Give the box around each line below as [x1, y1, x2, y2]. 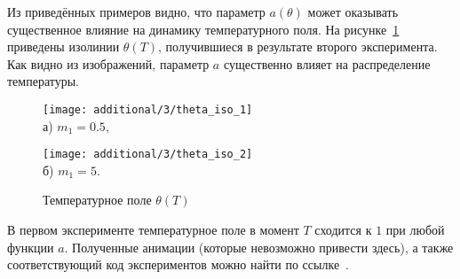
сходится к [314, 221, 372, 239]
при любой [385, 221, 445, 239]
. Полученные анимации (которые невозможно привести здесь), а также [64, 237, 454, 256]
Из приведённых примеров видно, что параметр [7, 3, 266, 20]
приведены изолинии [7, 37, 120, 56]
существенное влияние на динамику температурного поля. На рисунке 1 [7, 19, 400, 38]
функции [7, 237, 54, 256]
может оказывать [307, 3, 399, 20]
